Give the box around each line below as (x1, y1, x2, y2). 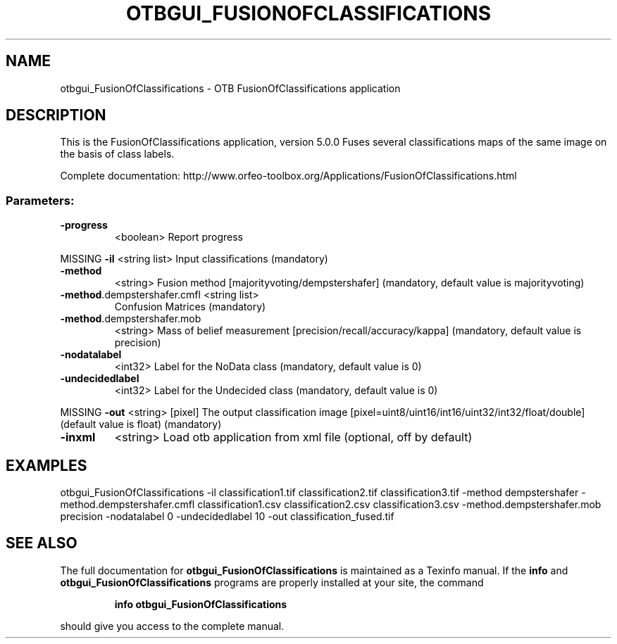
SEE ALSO (6, 534, 77, 553)
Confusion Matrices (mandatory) (114, 301, 266, 313)
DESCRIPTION (6, 106, 106, 125)
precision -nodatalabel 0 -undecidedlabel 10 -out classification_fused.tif (60, 510, 394, 523)
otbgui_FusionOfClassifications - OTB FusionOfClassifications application (60, 82, 401, 94)
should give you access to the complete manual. (60, 619, 285, 632)
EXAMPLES (6, 456, 87, 474)
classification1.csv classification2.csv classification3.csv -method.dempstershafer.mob (197, 498, 602, 511)
